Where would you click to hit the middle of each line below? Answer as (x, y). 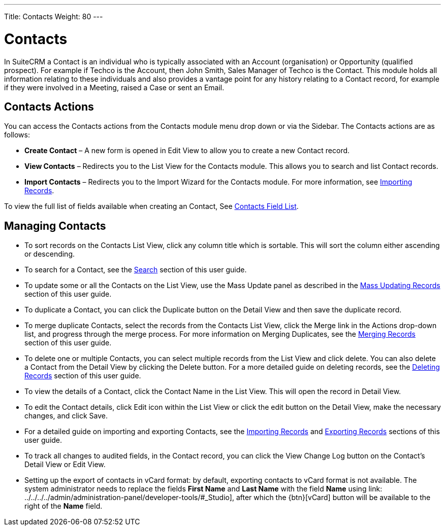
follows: (17, 135)
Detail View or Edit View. (65, 465)
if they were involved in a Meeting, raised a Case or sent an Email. (114, 87)
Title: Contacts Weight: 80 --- (54, 16)
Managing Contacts (55, 226)
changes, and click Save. (66, 416)
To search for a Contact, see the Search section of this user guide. (136, 270)
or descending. (50, 254)
